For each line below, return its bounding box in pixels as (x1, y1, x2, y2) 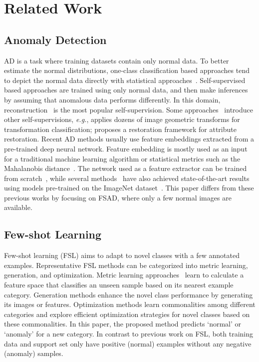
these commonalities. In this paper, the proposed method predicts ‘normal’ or (4, 318, 242, 329)
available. (4, 202, 32, 212)
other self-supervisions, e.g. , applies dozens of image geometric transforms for (4, 114, 240, 124)
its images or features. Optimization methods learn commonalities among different (4, 299, 256, 309)
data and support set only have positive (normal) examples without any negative (4, 338, 252, 348)
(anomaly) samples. (4, 348, 63, 358)
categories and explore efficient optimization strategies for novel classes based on (4, 308, 250, 319)
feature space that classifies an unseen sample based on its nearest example (4, 279, 234, 290)
